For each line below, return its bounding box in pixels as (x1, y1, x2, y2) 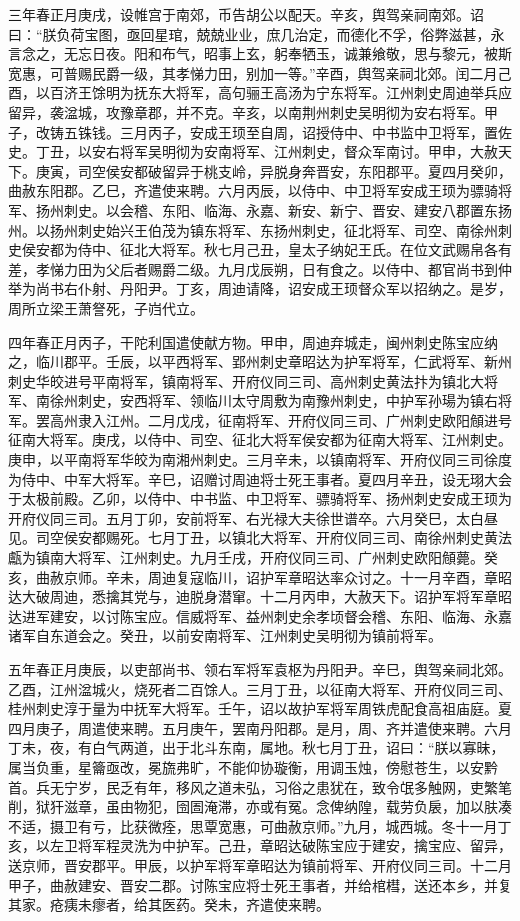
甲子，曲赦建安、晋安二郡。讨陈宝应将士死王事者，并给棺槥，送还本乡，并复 (8, 874, 512, 895)
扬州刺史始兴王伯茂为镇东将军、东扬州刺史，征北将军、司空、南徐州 (49, 219, 498, 240)
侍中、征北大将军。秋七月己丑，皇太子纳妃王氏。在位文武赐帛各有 (77, 239, 512, 260)
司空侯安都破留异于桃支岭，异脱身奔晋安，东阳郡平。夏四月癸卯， (77, 160, 512, 181)
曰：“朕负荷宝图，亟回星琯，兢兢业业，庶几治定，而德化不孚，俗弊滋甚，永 (8, 23, 505, 44)
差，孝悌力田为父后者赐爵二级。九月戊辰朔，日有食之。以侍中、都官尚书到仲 (8, 258, 512, 279)
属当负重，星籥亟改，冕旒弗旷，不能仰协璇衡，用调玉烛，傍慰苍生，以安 (8, 756, 484, 777)
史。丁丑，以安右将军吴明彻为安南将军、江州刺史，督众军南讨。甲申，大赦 (8, 141, 498, 162)
